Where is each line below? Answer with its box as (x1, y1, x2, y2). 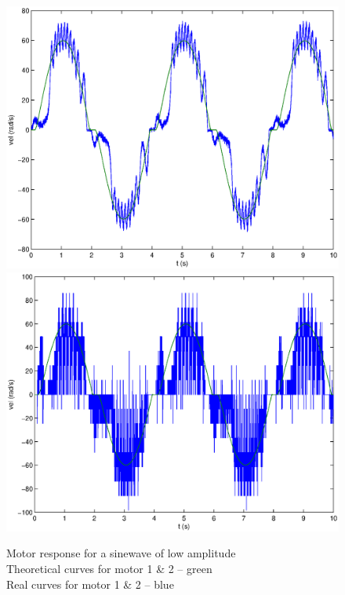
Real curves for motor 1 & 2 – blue (6, 575, 174, 592)
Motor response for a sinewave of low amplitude (6, 545, 236, 561)
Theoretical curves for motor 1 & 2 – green (6, 560, 212, 576)
